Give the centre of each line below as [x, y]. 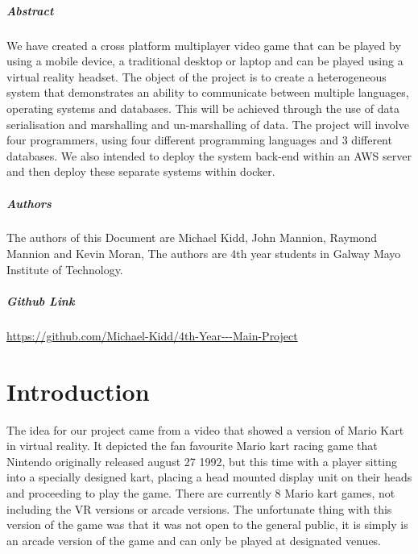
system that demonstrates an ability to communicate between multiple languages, [208, 92]
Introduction [78, 391]
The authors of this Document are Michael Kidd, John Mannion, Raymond [192, 237]
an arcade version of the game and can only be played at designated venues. [194, 540]
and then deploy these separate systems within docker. [141, 171]
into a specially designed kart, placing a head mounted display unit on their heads [209, 477]
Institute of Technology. [65, 269]
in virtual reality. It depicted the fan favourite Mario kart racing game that [192, 446]
